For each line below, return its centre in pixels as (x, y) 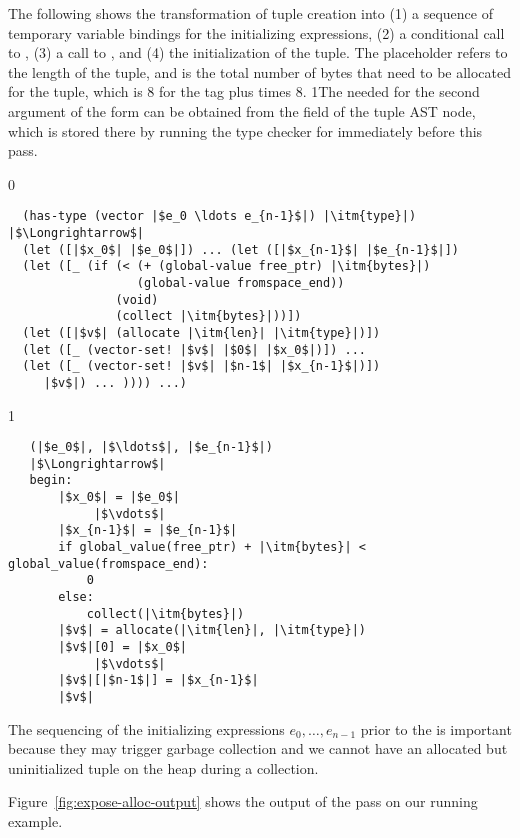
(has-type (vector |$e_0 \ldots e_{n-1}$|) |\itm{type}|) (219, 216)
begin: (51, 480)
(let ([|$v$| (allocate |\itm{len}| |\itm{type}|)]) (201, 332)
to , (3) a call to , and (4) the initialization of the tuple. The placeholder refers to (258, 52)
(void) (137, 299)
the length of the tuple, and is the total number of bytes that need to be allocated (260, 71)
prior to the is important (436, 728)
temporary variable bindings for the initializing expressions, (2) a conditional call (256, 32)
